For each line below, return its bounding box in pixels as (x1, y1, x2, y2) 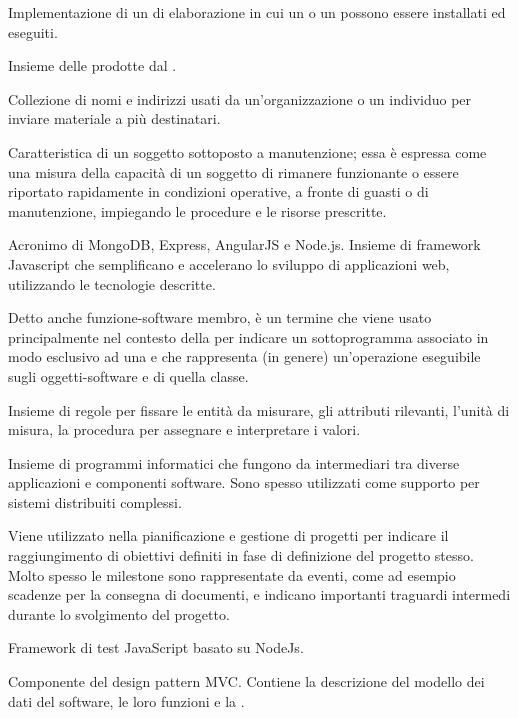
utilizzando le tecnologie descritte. (8, 273, 216, 294)
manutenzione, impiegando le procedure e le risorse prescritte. (8, 200, 387, 221)
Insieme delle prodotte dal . (8, 55, 177, 76)
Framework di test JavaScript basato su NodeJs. (8, 637, 304, 658)
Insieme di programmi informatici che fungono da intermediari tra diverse (8, 452, 460, 473)
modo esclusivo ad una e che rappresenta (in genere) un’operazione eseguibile (8, 346, 481, 367)
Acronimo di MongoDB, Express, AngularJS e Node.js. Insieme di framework (8, 234, 481, 255)
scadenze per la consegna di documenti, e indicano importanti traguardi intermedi (8, 584, 511, 605)
